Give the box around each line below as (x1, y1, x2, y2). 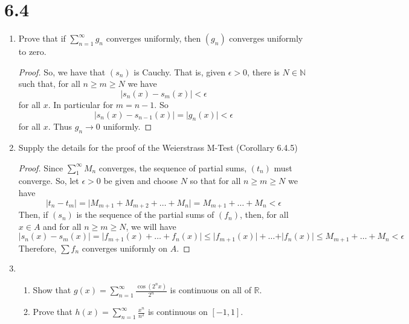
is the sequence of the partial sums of (76, 208, 214, 221)
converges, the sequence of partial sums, (98, 161, 247, 174)
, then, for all (239, 208, 289, 221)
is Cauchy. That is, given (134, 65, 226, 78)
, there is (247, 65, 280, 78)
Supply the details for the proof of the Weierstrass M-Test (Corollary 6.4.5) (18, 141, 298, 154)
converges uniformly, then (106, 32, 201, 45)
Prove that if (18, 32, 66, 45)
